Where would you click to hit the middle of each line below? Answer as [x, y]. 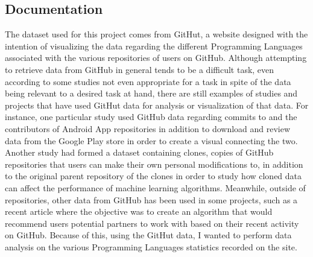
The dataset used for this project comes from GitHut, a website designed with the [156, 34]
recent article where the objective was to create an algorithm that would [139, 211]
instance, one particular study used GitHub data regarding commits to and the [151, 117]
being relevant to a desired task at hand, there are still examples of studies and [151, 93]
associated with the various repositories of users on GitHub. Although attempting [156, 58]
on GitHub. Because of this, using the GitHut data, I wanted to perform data [148, 235]
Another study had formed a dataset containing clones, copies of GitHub [139, 152]
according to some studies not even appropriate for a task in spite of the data [148, 81]
